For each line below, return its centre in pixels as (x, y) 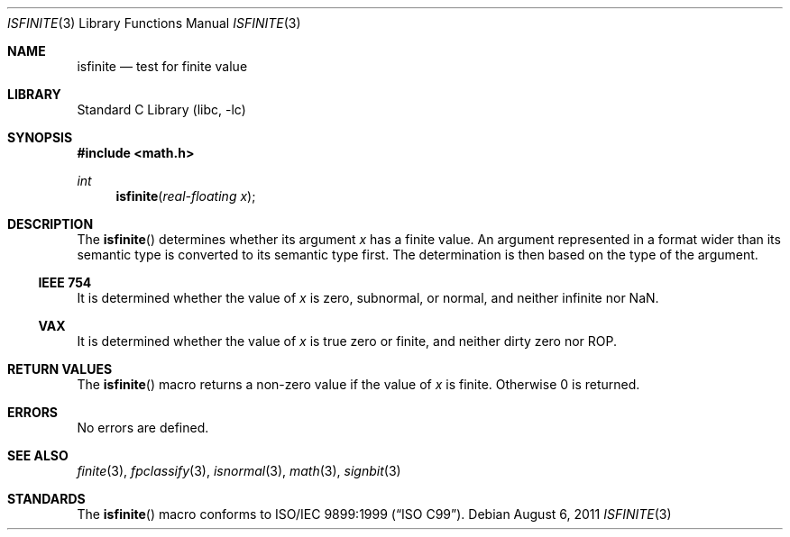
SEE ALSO (38, 455)
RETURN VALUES (60, 369)
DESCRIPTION (51, 224)
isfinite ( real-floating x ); (186, 196)
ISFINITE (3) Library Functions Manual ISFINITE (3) (154, 23)
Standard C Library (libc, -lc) (161, 109)
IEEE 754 (65, 282)
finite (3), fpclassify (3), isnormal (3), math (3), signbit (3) (239, 471)
